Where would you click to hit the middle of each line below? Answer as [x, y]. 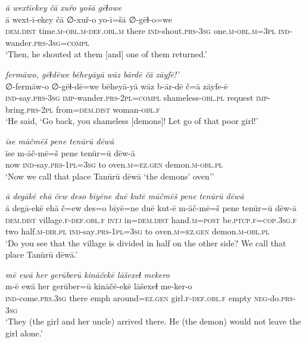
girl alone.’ [24, 333]
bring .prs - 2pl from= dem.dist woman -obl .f [83, 109]
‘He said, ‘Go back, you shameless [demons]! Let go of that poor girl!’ [132, 121]
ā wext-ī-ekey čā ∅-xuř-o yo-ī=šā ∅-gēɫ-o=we [89, 19]
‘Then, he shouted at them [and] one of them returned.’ [106, 54]
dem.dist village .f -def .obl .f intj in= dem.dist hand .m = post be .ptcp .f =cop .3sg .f [151, 219]
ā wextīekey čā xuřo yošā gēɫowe [64, 7]
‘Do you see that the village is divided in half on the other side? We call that [146, 242]
